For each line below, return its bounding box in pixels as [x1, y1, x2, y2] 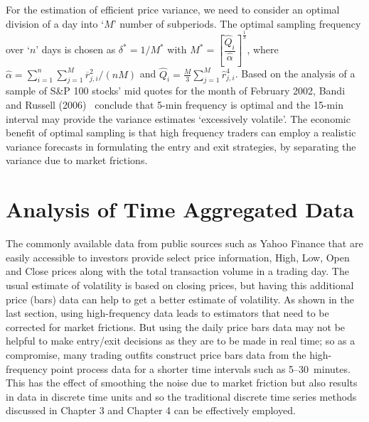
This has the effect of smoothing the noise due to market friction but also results [6, 375, 358, 390]
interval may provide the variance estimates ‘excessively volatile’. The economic [6, 111, 351, 126]
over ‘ [6, 42, 30, 56]
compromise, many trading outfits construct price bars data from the [6, 347, 306, 362]
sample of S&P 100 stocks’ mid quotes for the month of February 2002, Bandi [6, 83, 346, 98]
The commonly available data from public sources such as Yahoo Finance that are [6, 236, 363, 251]
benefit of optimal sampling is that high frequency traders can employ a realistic [6, 125, 356, 140]
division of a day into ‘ [6, 16, 105, 31]
